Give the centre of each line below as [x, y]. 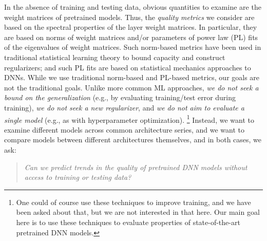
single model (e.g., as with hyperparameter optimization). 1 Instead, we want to [129, 119]
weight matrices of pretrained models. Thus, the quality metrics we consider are [129, 17]
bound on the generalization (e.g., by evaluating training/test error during [120, 97]
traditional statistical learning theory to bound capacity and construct [115, 57]
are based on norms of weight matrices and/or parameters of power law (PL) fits [131, 37]
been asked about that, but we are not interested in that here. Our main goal [138, 212]
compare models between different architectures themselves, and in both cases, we [133, 140]
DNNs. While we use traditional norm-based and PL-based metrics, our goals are [132, 77]
